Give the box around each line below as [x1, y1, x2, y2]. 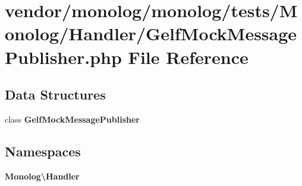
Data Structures [5, 85, 106, 104]
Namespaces [5, 142, 81, 160]
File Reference [128, 44, 248, 69]
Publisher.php [5, 44, 122, 69]
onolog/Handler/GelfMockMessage [5, 21, 297, 46]
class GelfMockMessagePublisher [5, 113, 140, 125]
